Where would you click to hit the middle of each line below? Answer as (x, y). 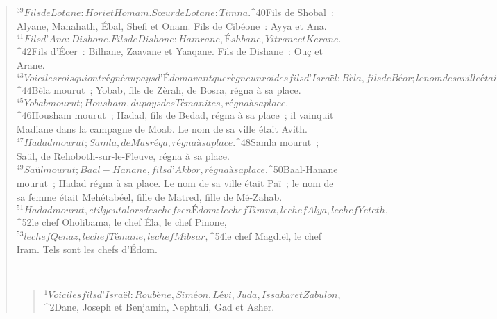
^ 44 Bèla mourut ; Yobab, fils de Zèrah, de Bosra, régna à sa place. (159, 90)
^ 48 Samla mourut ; (277, 142)
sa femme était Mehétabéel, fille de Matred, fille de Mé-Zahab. (149, 196)
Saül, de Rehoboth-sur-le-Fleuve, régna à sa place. (123, 155)
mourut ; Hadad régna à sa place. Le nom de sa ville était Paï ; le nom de (175, 183)
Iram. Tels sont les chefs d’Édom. (87, 249)
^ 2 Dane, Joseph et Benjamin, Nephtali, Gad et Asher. (159, 306)
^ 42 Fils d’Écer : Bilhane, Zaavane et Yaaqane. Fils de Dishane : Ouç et (169, 51)
